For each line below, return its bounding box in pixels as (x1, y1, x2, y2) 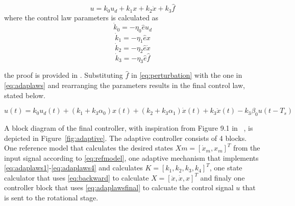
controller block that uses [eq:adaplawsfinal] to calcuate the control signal (4, 182, 234, 193)
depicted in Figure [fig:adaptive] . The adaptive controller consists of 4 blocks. (4, 132, 247, 143)
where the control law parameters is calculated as (4, 12, 159, 22)
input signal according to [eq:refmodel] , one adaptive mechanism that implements (4, 152, 259, 163)
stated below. (4, 90, 45, 100)
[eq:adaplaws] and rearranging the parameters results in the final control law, (4, 79, 245, 90)
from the (233, 142, 260, 153)
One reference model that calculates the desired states (4, 142, 173, 153)
